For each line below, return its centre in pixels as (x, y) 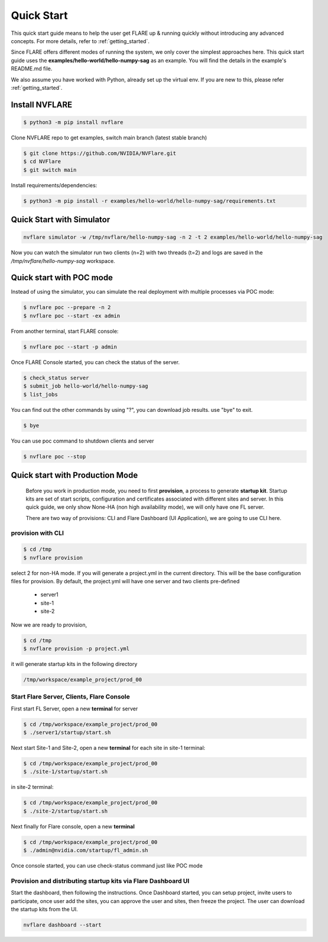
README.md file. (32, 69)
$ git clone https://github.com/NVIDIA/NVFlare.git (100, 153)
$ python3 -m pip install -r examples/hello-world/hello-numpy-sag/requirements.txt (150, 201)
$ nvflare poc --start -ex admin (72, 316)
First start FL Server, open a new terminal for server (74, 709)
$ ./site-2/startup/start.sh (66, 811)
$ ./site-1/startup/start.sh (66, 772)
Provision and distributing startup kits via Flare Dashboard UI (100, 881)
